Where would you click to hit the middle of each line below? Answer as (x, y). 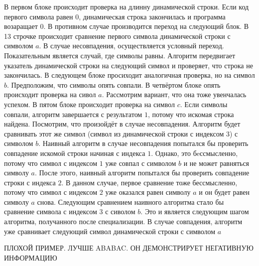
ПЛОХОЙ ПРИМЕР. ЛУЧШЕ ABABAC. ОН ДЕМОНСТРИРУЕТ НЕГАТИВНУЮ (129, 248)
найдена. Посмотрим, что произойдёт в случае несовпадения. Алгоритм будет (122, 124)
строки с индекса (30, 182)
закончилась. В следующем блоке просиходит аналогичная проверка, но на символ (129, 75)
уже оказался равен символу (148, 192)
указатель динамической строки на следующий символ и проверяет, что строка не (129, 65)
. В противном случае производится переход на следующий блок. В (146, 26)
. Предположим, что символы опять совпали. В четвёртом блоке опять (114, 84)
